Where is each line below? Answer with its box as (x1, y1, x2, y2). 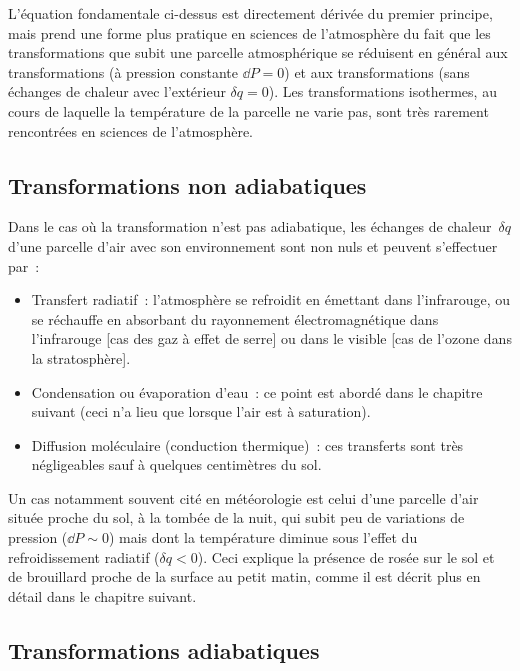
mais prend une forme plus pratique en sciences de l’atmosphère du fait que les (8, 22, 491, 43)
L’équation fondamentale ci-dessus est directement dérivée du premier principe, (8, 3, 493, 23)
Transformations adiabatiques (8, 634, 320, 665)
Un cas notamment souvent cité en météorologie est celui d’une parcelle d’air (8, 487, 479, 508)
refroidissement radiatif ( (8, 546, 160, 567)
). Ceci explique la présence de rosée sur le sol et (197, 546, 495, 567)
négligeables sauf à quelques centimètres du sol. (31, 454, 322, 475)
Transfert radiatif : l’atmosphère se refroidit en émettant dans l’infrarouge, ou (31, 289, 511, 310)
